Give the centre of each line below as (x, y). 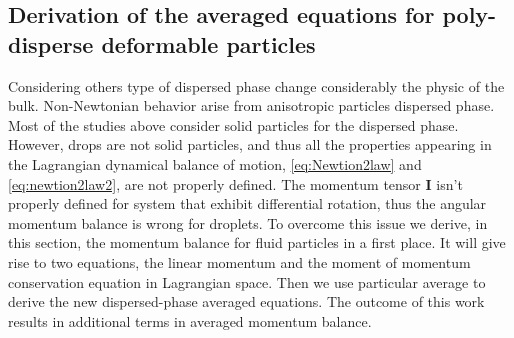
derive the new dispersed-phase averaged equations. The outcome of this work (246, 301)
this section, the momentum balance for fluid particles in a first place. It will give (257, 242)
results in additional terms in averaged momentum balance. (190, 320)
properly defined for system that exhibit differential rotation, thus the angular (247, 203)
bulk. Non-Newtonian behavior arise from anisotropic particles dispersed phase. (251, 105)
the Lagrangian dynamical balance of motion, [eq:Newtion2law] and (215, 163)
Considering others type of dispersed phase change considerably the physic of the (256, 85)
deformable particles (208, 43)
